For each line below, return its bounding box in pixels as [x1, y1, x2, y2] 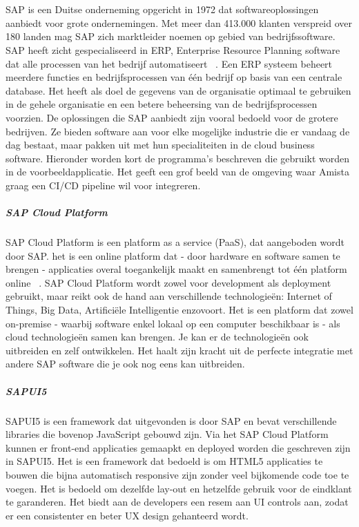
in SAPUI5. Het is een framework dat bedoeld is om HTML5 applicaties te [6, 454, 323, 468]
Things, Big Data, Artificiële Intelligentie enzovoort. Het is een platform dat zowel [6, 303, 353, 317]
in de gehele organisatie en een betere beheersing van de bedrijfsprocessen [6, 97, 318, 111]
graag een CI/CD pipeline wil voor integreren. [6, 178, 201, 192]
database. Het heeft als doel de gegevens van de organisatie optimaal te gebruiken [6, 83, 351, 97]
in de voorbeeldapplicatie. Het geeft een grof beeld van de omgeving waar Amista [6, 164, 349, 179]
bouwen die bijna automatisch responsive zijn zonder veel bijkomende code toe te [6, 467, 349, 481]
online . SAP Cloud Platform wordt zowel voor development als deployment [6, 275, 331, 289]
